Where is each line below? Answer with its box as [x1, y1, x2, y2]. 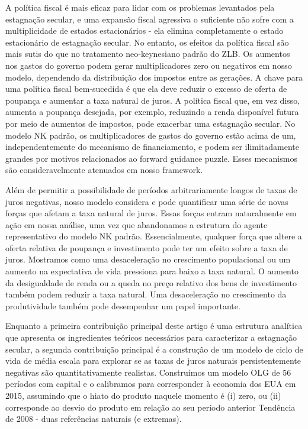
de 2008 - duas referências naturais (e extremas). [5, 412, 182, 425]
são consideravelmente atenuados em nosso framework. [5, 164, 203, 176]
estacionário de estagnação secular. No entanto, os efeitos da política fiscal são [5, 36, 289, 48]
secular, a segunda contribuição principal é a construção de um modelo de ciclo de [5, 342, 303, 355]
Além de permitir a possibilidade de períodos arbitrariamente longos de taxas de [5, 183, 297, 196]
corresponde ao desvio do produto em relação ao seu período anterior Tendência [5, 401, 296, 413]
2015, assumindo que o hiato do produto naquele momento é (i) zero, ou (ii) [5, 389, 281, 401]
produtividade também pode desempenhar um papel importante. [5, 299, 240, 312]
